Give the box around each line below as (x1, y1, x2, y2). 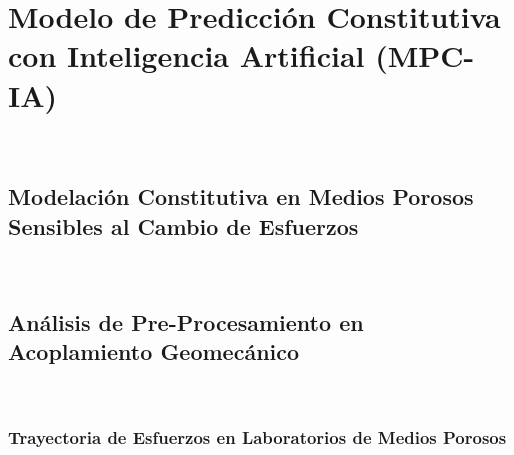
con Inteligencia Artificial (8, 35, 365, 76)
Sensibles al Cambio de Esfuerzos (8, 210, 359, 241)
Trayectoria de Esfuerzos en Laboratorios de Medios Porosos (8, 425, 507, 450)
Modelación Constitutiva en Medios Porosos (8, 181, 474, 212)
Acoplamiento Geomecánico (8, 336, 300, 367)
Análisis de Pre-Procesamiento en (8, 306, 364, 337)
